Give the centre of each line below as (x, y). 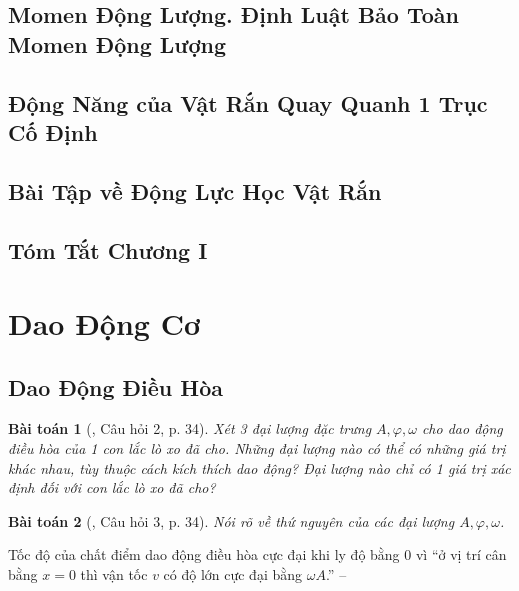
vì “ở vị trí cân (461, 554)
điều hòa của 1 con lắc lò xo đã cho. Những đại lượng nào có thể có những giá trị (257, 448)
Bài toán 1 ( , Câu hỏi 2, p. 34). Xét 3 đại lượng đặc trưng (190, 428)
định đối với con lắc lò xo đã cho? (112, 487)
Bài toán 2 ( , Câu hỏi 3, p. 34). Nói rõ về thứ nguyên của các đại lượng (231, 520)
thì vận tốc (114, 574)
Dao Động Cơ (104, 323)
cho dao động (462, 428)
